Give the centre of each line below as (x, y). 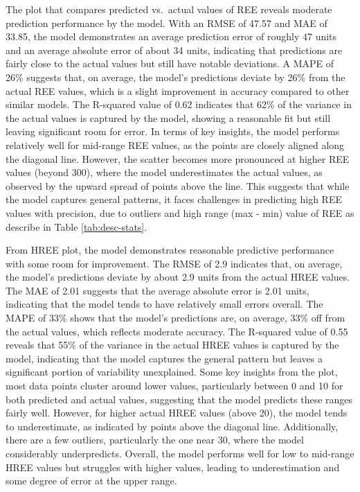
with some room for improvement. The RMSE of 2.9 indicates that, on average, (174, 263)
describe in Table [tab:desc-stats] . (76, 226)
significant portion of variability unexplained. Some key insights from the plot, (172, 372)
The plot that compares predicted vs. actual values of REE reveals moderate (169, 9)
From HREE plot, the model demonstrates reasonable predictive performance (170, 250)
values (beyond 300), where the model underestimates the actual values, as (164, 172)
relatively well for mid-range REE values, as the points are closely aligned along (175, 144)
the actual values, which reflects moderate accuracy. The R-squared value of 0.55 (177, 331)
